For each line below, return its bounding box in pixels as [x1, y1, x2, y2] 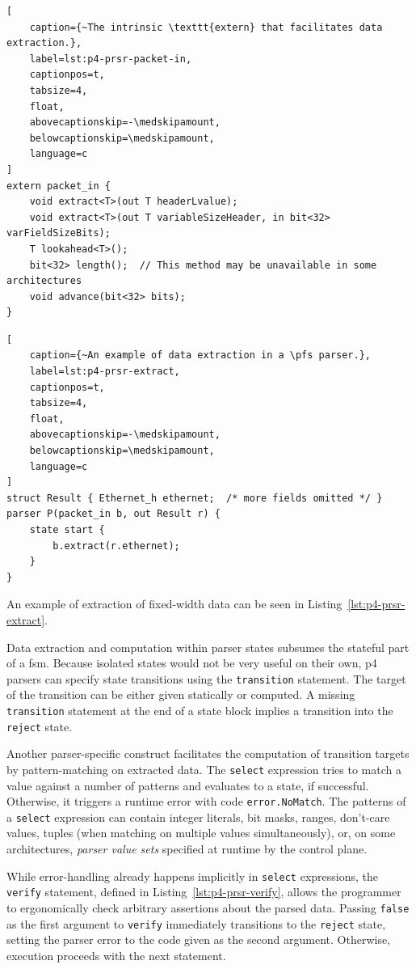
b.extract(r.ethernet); [53, 540, 180, 552]
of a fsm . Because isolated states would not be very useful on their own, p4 [6, 654, 377, 671]
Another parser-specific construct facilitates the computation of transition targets [6, 745, 410, 762]
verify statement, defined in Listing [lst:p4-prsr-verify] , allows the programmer [6, 883, 401, 900]
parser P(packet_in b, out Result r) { [6, 508, 221, 520]
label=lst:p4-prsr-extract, [29, 366, 180, 378]
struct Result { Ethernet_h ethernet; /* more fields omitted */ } [6, 492, 383, 504]
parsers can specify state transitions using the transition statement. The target [6, 670, 406, 687]
